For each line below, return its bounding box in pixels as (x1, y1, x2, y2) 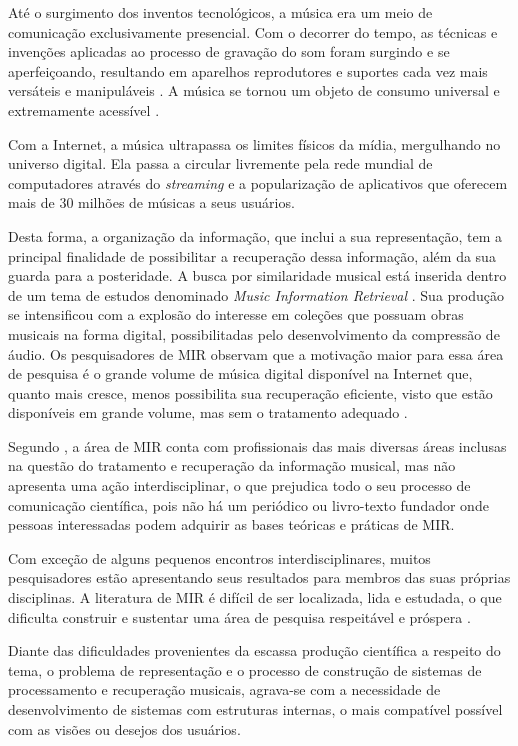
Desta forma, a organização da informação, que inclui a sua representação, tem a (8, 225, 503, 246)
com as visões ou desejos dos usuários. (8, 718, 241, 739)
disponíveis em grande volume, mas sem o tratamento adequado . (8, 402, 408, 423)
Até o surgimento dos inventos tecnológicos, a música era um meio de (8, 2, 433, 22)
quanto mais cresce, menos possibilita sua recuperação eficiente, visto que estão (8, 382, 493, 403)
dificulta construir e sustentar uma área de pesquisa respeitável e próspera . (8, 606, 471, 627)
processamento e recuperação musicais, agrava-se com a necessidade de (8, 679, 441, 700)
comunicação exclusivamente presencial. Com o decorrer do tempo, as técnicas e (8, 21, 498, 42)
